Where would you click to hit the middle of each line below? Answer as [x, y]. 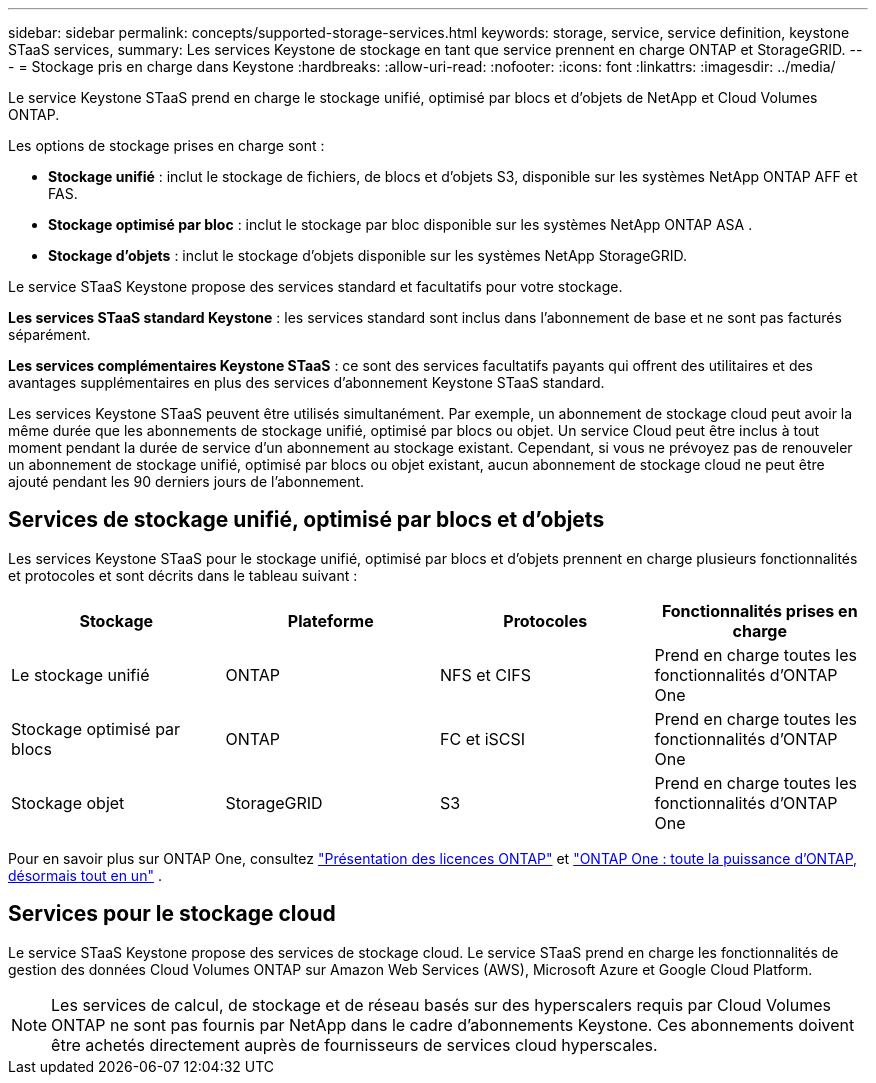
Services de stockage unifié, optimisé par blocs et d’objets [306, 520]
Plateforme [330, 620]
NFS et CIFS [486, 674]
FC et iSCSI [483, 738]
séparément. [49, 334]
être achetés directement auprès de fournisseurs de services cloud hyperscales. [354, 1044]
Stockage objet [68, 802]
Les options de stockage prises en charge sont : [166, 145]
